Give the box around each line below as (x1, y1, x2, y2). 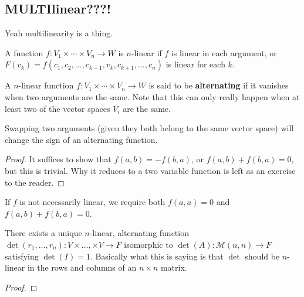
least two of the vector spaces (5, 102, 110, 114)
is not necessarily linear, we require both (19, 196, 165, 208)
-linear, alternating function (89, 227, 189, 239)
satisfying (5, 250, 39, 262)
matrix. (160, 261, 187, 274)
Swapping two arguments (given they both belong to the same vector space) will (5, 122, 294, 134)
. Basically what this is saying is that (90, 250, 224, 262)
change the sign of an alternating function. (5, 133, 158, 145)
